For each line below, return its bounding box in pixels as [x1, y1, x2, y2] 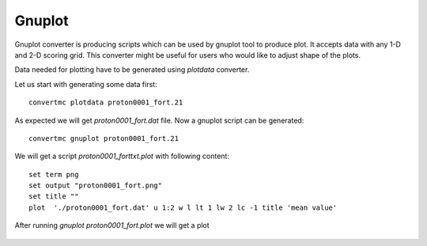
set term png [28, 170, 79, 179]
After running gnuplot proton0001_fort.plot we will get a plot [14, 221, 210, 230]
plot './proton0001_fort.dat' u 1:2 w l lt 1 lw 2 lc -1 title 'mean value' [28, 202, 338, 212]
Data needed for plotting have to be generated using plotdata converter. [14, 65, 250, 74]
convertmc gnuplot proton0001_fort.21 [28, 134, 179, 142]
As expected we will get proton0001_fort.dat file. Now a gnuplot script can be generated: [14, 115, 304, 125]
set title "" [28, 192, 79, 201]
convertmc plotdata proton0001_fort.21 [28, 98, 183, 107]
